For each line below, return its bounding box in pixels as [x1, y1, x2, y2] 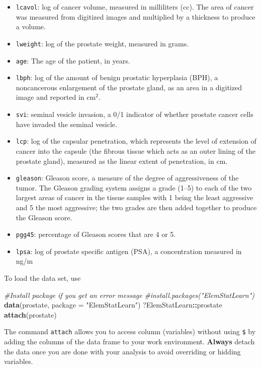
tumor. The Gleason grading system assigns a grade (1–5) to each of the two [16, 182, 252, 193]
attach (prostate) [4, 309, 57, 320]
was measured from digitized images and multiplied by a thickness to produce [16, 11, 255, 22]
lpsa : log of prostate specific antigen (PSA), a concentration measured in [16, 246, 242, 256]
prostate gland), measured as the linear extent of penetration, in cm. [16, 155, 228, 166]
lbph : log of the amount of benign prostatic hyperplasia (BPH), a [16, 72, 218, 83]
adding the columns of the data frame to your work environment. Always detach [4, 336, 255, 347]
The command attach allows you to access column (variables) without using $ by [4, 326, 256, 337]
